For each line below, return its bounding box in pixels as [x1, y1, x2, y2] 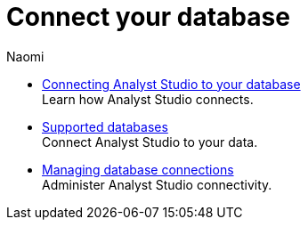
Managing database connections [42, 161, 234, 177]
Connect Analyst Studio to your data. [42, 134, 258, 150]
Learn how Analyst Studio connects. [42, 91, 254, 107]
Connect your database [6, 2, 290, 32]
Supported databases [42, 118, 168, 134]
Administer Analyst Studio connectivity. [42, 176, 272, 192]
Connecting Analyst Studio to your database [42, 76, 301, 92]
